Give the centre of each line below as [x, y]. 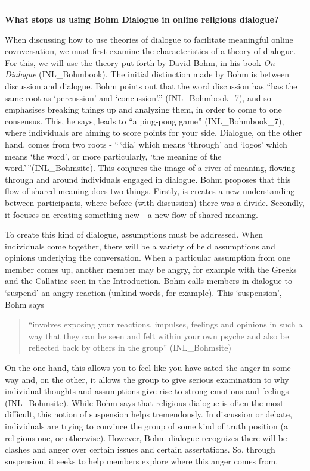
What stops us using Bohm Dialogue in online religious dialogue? [142, 19]
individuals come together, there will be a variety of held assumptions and [140, 246]
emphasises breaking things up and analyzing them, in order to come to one [143, 109]
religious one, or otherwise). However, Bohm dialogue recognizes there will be [146, 437]
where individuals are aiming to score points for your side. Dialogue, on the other [154, 132]
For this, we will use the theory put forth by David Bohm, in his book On [140, 62]
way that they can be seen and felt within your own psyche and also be [159, 336]
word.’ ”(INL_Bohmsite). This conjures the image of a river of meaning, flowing [150, 168]
